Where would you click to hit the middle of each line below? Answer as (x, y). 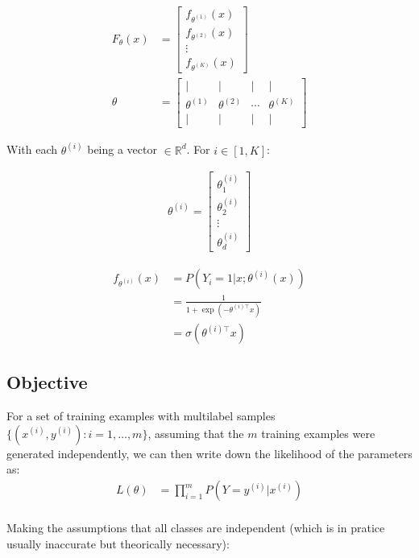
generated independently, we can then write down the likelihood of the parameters (209, 453)
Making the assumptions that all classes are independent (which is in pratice (196, 528)
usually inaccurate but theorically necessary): (118, 543)
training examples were (318, 433)
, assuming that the (196, 433)
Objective (47, 382)
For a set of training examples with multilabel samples (141, 416)
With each (32, 149)
